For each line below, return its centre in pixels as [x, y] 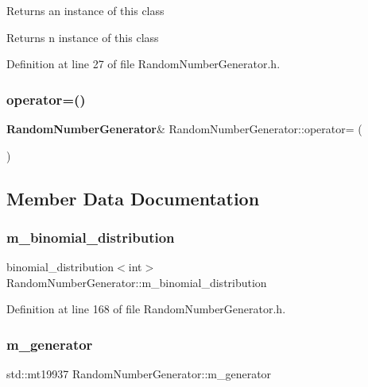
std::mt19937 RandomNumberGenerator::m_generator [139, 374]
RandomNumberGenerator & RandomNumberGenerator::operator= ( [184, 128]
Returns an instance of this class [85, 10]
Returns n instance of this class [83, 37]
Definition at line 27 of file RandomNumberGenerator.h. [143, 64]
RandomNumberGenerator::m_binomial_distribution [137, 282]
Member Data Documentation [133, 198]
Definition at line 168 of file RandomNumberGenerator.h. [146, 309]
